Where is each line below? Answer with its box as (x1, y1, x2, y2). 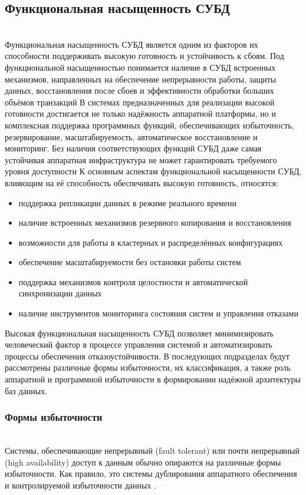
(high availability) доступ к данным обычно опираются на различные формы (5, 456, 281, 468)
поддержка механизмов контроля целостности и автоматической (18, 275, 248, 288)
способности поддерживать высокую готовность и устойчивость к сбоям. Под (5, 49, 284, 62)
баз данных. (5, 384, 48, 397)
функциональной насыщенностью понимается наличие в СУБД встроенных (5, 61, 276, 73)
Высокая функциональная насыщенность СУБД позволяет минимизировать (5, 326, 274, 339)
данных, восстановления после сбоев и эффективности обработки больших (5, 84, 274, 97)
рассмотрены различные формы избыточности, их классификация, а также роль (5, 361, 291, 374)
